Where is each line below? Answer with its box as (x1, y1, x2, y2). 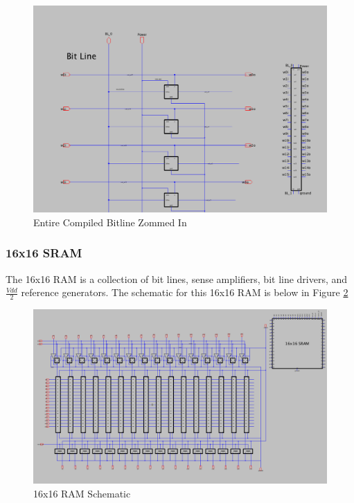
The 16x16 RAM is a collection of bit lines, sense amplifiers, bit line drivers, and (6, 271, 348, 286)
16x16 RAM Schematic (33, 486, 131, 500)
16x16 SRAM (6, 244, 82, 262)
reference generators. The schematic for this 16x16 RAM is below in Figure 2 (21, 285, 348, 300)
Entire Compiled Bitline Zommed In (33, 214, 187, 229)
